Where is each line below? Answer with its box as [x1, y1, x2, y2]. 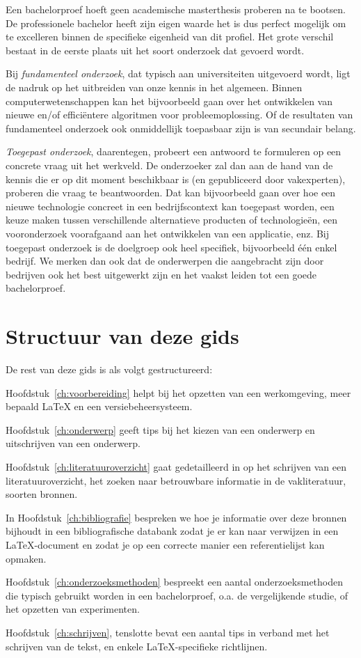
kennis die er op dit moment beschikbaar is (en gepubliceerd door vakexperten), [6, 171, 346, 186]
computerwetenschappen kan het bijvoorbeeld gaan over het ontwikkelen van [6, 93, 332, 108]
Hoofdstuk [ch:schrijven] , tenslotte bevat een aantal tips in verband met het [6, 625, 330, 639]
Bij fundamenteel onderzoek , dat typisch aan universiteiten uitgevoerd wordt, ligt [6, 66, 351, 81]
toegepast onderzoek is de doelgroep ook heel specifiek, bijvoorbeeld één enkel [6, 240, 337, 254]
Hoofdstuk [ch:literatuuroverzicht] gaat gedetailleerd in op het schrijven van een [6, 459, 347, 473]
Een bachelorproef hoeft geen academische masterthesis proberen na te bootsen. [6, 2, 346, 16]
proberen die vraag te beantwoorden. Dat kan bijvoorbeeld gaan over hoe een [6, 185, 336, 200]
